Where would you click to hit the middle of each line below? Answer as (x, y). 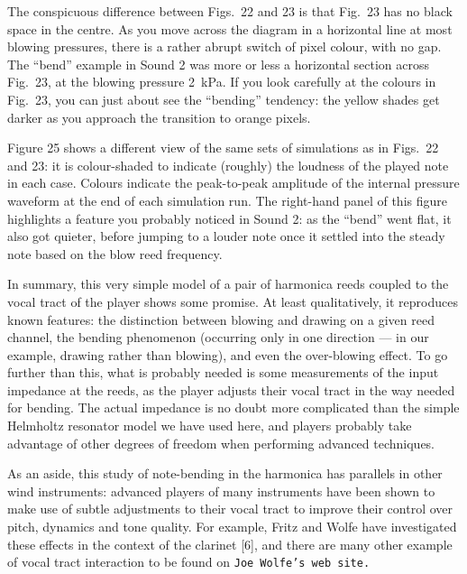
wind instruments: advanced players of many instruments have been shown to (221, 491)
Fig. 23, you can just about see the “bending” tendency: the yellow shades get (224, 99)
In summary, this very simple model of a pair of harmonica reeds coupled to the (228, 284)
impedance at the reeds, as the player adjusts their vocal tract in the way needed (231, 389)
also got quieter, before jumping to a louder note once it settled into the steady (226, 236)
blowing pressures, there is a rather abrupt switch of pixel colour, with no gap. (224, 46)
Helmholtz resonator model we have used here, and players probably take (210, 426)
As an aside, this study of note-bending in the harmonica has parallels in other (225, 473)
